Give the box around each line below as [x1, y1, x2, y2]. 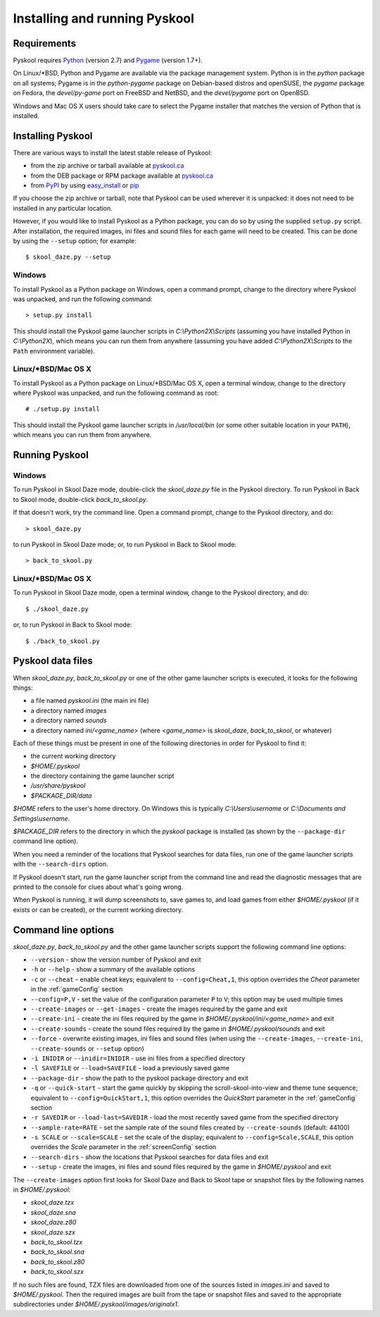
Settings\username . [13, 814, 70, 823]
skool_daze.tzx [30, 1199, 75, 1207]
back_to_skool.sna [30, 1248, 84, 1256]
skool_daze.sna [30, 1208, 77, 1216]
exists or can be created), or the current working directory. [13, 905, 184, 914]
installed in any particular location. [13, 204, 113, 212]
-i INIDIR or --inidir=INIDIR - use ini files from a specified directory [30, 1054, 246, 1062]
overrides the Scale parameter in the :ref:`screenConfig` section [30, 1143, 217, 1151]
